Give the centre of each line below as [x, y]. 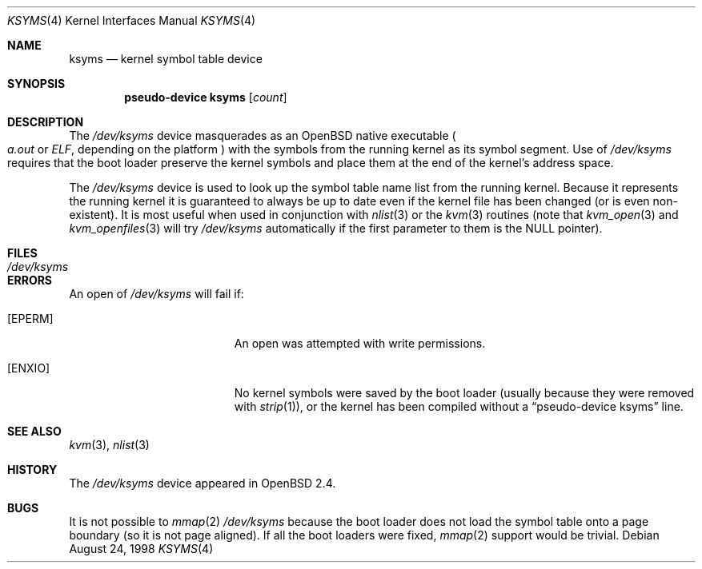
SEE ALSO [34, 431]
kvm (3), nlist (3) [109, 445]
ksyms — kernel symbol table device [166, 59]
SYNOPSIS [36, 84]
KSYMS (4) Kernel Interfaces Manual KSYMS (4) [132, 20]
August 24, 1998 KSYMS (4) [141, 549]
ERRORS [30, 280]
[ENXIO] [29, 368]
